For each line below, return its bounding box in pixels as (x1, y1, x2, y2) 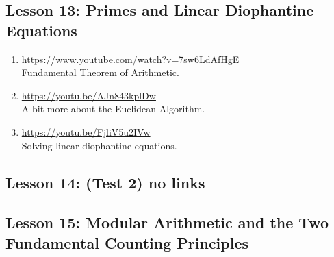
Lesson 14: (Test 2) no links (5, 171, 205, 193)
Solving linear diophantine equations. (21, 138, 177, 152)
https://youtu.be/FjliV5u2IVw (21, 124, 151, 138)
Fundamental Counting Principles (5, 232, 249, 253)
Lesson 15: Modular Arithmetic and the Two (5, 212, 329, 233)
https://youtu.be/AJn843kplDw (21, 88, 156, 102)
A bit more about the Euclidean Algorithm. (21, 101, 205, 116)
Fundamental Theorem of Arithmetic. (21, 65, 179, 79)
